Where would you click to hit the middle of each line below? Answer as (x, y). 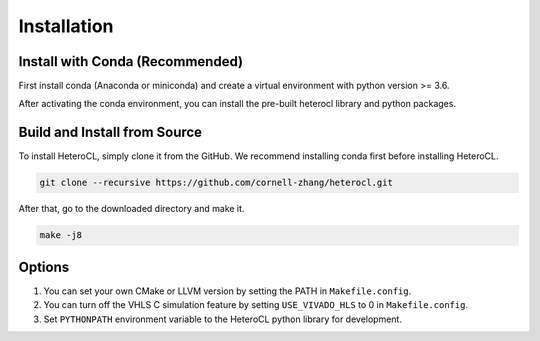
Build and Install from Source (110, 132)
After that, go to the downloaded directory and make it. (131, 209)
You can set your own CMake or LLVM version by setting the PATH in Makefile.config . (227, 291)
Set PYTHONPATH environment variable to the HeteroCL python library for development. (222, 319)
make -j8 (61, 235)
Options (44, 266)
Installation (66, 26)
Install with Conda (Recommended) (131, 61)
